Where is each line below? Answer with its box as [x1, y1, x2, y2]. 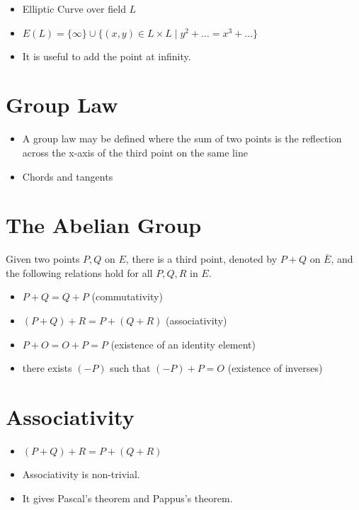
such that [110, 361, 151, 375]
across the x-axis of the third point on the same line [22, 144, 248, 159]
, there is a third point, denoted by [125, 251, 278, 266]
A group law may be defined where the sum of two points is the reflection [22, 131, 342, 146]
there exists [22, 361, 72, 375]
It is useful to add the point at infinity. [22, 48, 191, 63]
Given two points [6, 251, 80, 266]
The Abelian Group [6, 210, 202, 239]
